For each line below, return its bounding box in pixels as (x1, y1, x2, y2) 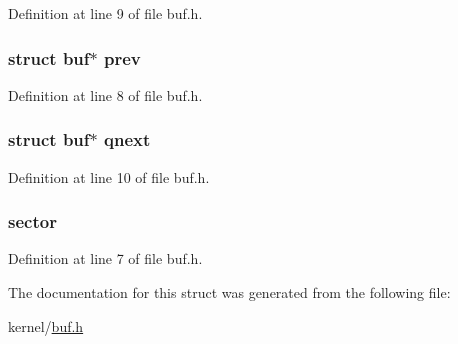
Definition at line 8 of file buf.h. (8, 84, 203, 105)
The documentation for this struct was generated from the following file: (8, 282, 451, 303)
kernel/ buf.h (8, 315, 84, 336)
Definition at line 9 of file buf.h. (8, 3, 203, 23)
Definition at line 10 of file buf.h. (8, 166, 210, 187)
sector (8, 209, 57, 234)
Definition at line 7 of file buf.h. (8, 248, 203, 269)
